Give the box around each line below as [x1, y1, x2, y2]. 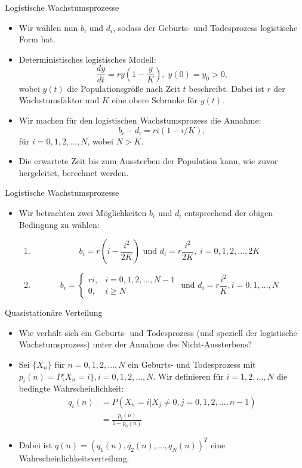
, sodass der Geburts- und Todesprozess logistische [113, 21, 298, 33]
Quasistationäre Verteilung [5, 306, 103, 319]
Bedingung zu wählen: [19, 218, 100, 230]
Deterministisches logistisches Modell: [19, 53, 156, 65]
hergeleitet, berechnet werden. [19, 166, 129, 178]
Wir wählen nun [19, 21, 78, 33]
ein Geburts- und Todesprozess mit [128, 358, 256, 370]
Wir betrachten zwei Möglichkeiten [19, 207, 147, 218]
